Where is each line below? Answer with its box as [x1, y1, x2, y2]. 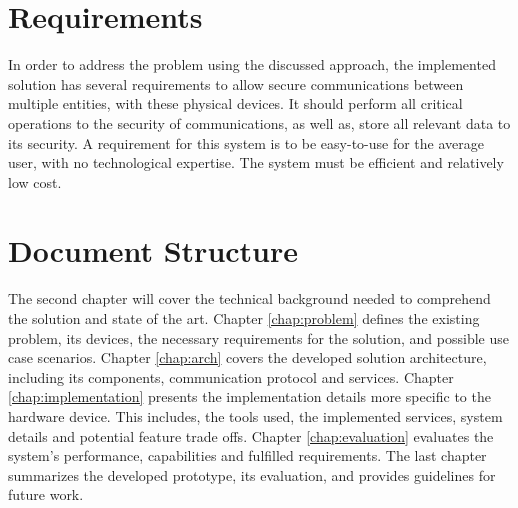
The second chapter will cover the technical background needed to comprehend [8, 288, 491, 309]
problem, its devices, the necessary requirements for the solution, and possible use [8, 327, 509, 348]
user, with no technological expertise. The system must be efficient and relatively [8, 152, 504, 173]
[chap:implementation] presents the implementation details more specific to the [8, 386, 491, 407]
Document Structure [8, 230, 299, 271]
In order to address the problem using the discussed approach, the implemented [8, 54, 496, 75]
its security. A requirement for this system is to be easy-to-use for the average [8, 132, 484, 153]
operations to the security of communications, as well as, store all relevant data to [8, 112, 511, 133]
